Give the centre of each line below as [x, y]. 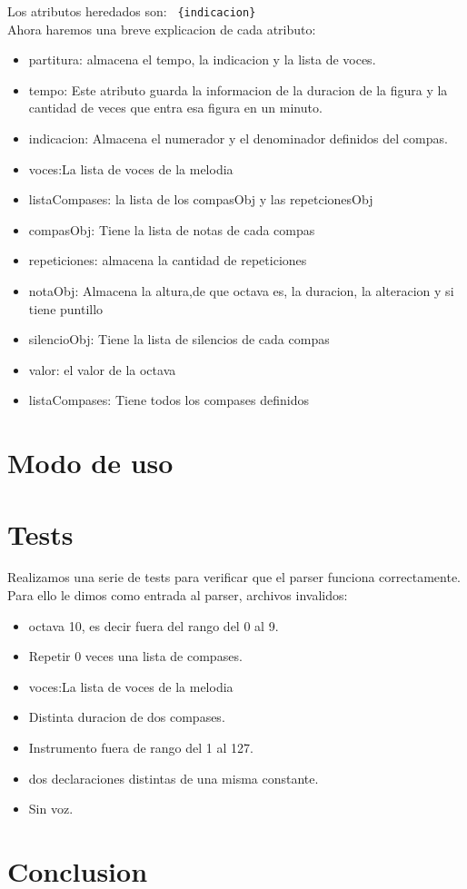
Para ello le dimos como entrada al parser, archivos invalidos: [178, 595]
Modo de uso [90, 463]
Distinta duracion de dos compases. [127, 717]
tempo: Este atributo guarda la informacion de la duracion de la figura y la [238, 89]
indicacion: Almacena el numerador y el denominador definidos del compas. [238, 138]
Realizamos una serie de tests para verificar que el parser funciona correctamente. [234, 577]
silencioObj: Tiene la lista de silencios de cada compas [179, 339]
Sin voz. [51, 809]
